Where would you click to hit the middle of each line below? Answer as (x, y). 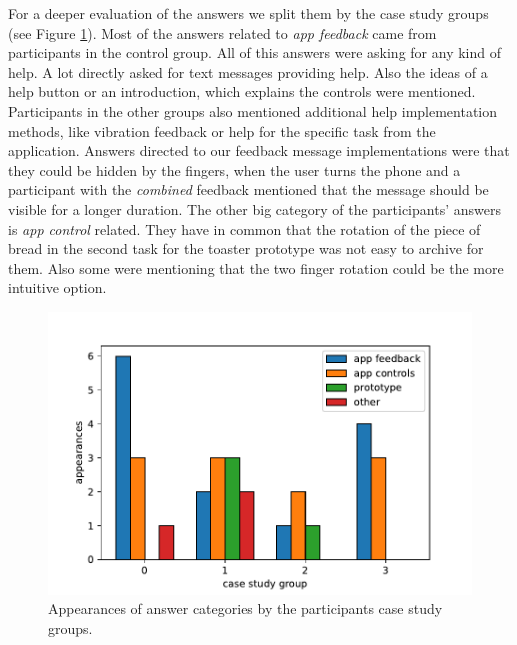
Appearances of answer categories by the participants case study (245, 608)
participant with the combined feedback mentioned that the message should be (248, 189)
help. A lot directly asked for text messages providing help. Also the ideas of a (248, 71)
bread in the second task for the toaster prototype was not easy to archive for (246, 248)
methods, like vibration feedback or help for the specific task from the (222, 130)
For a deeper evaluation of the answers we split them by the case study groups (248, 13)
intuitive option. (57, 287)
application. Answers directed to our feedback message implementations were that (259, 150)
